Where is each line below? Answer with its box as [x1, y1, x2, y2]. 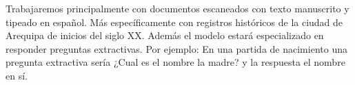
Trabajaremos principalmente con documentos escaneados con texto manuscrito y [6, 1, 349, 15]
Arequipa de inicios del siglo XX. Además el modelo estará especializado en [6, 28, 324, 42]
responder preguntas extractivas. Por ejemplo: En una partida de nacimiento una [6, 41, 347, 56]
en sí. [6, 68, 28, 82]
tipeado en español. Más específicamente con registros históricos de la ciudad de [6, 14, 343, 29]
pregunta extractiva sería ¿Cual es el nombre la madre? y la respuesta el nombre [6, 55, 345, 69]
